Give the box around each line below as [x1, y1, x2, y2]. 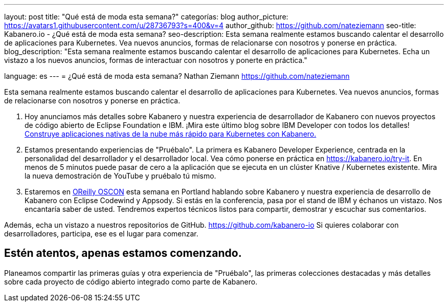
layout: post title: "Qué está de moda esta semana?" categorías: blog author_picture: [4, 12, 288, 21]
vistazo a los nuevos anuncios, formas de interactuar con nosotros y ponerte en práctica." [4, 56, 307, 64]
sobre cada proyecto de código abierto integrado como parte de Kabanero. [4, 277, 258, 286]
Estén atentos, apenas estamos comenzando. [4, 247, 242, 260]
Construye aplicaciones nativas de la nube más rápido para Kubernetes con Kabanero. [25, 129, 317, 138]
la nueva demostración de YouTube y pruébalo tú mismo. [25, 171, 216, 180]
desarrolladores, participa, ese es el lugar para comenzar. [4, 229, 198, 238]
